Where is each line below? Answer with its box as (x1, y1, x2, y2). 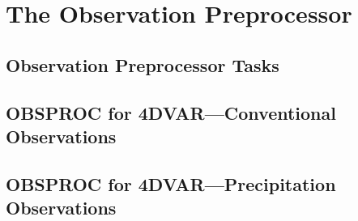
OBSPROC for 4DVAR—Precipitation (6, 171, 336, 196)
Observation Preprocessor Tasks (6, 52, 279, 77)
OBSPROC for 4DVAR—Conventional (6, 100, 336, 125)
